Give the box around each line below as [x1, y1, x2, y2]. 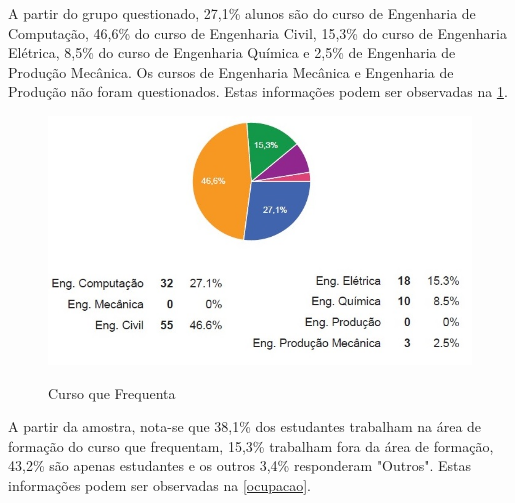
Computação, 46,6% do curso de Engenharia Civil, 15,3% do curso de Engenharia [8, 22, 507, 43]
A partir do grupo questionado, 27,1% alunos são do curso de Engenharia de [8, 3, 476, 23]
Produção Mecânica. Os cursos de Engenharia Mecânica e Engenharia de [8, 61, 454, 82]
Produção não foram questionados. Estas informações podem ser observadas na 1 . [8, 81, 508, 102]
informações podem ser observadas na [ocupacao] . [8, 474, 311, 495]
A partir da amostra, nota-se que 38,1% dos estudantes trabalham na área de [8, 416, 482, 437]
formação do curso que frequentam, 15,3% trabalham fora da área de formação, [8, 435, 494, 456]
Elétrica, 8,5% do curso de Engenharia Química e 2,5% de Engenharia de [8, 42, 456, 63]
